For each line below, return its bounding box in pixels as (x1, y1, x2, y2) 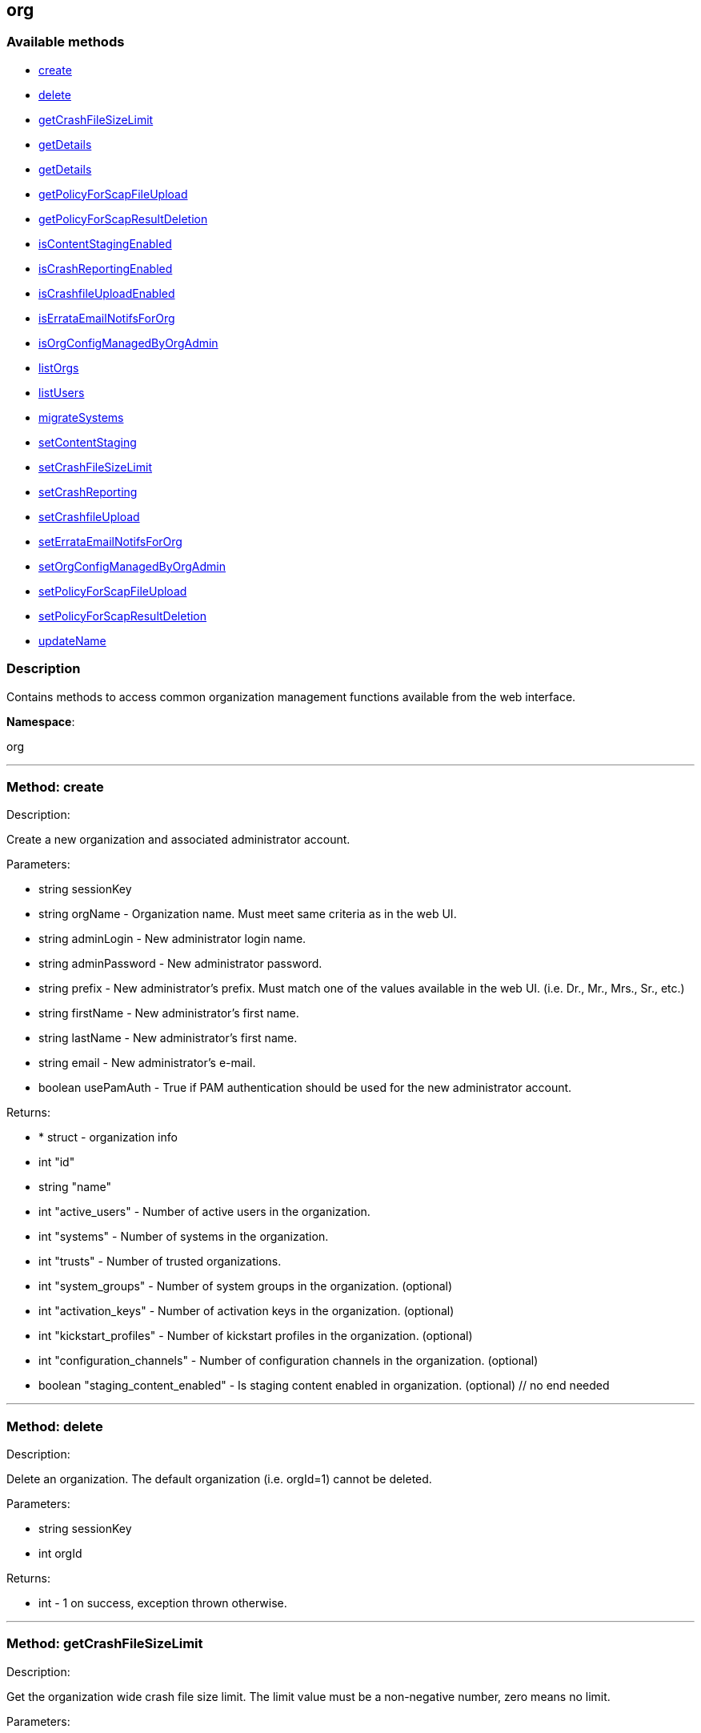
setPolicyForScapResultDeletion (38, 608, 207, 623)
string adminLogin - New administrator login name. (38, 932, 306, 946)
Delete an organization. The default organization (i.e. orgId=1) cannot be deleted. (6, 1472, 432, 1486)
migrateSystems (38, 410, 124, 424)
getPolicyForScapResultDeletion (38, 211, 208, 226)
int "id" (38, 1155, 75, 1169)
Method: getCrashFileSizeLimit (6, 1635, 203, 1652)
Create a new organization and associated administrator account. (6, 832, 350, 847)
